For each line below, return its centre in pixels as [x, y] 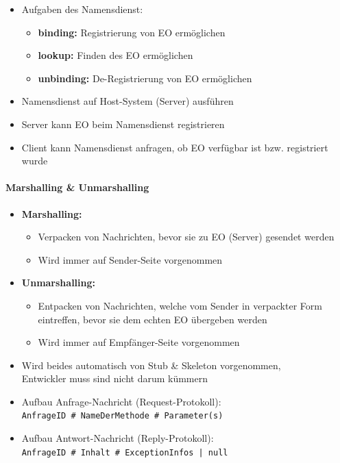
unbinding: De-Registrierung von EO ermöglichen [145, 78]
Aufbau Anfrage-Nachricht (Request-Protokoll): [121, 401]
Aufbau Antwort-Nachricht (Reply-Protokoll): [118, 438]
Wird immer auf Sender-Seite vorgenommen [130, 259]
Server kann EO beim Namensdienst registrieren [123, 124]
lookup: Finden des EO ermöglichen [116, 55]
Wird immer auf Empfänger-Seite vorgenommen [139, 342]
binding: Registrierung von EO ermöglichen [132, 32]
